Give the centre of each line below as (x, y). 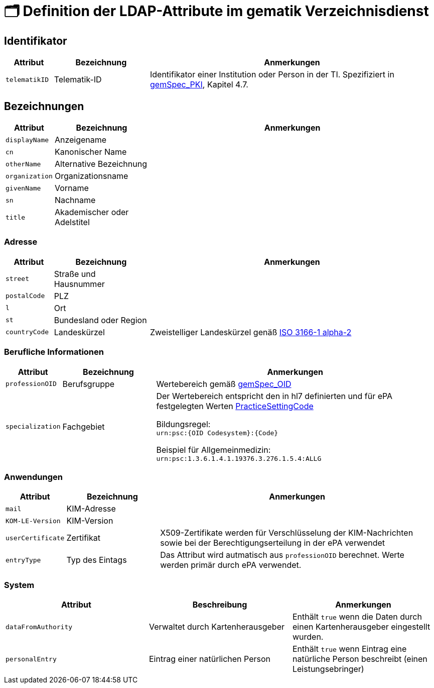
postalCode (25, 296)
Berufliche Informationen (54, 352)
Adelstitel (72, 222)
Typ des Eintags (97, 560)
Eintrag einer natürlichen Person (210, 659)
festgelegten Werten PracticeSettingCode (235, 406)
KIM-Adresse (91, 509)
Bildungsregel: (183, 424)
